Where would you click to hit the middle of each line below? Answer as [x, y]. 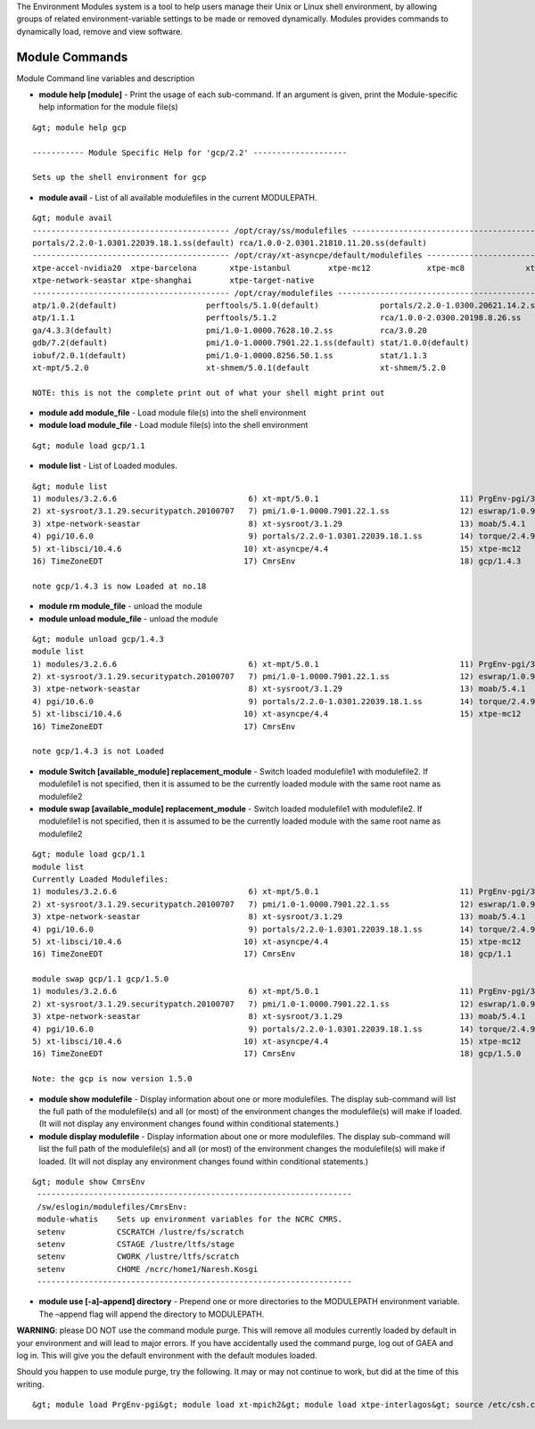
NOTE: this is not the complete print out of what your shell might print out [209, 393]
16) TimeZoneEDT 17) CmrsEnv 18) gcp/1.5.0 [277, 1054]
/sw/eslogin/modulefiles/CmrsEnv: [112, 1207]
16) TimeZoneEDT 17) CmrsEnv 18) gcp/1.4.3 [277, 561]
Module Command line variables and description [106, 78]
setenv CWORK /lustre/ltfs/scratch [138, 1257]
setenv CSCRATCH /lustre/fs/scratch [140, 1232]
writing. [30, 1384]
